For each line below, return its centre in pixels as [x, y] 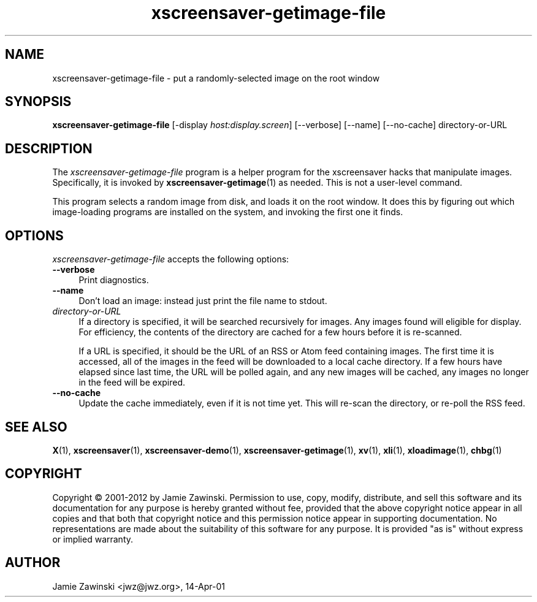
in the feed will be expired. [132, 383]
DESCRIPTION [49, 148]
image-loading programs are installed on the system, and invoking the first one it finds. [228, 212]
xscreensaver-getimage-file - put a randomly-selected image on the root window [216, 78]
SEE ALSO [36, 427]
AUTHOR [33, 563]
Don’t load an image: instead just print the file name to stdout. [203, 301]
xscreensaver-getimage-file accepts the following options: [171, 259]
